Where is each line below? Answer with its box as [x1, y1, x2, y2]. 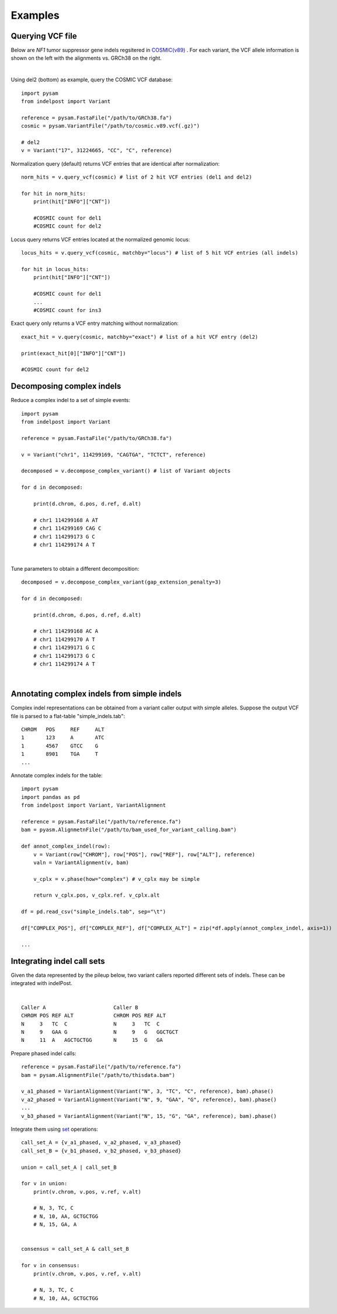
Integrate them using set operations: [11, 1126, 99, 1133]
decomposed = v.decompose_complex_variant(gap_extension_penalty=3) [21, 579, 221, 585]
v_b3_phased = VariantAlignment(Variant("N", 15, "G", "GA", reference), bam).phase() [21, 1113, 277, 1119]
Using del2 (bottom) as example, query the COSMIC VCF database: [11, 76, 173, 83]
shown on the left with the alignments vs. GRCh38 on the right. [11, 54, 162, 61]
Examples [11, 9, 60, 22]
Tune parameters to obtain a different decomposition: [11, 565, 140, 572]
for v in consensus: [21, 1262, 80, 1269]
